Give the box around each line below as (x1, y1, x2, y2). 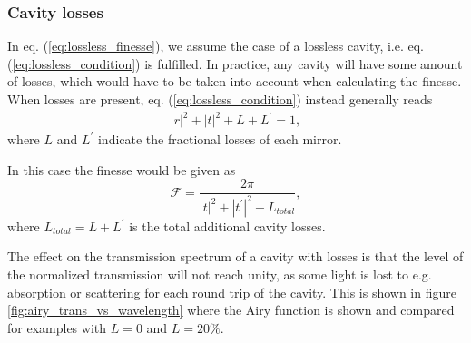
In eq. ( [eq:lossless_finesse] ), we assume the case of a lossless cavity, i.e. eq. (7, 36, 425, 55)
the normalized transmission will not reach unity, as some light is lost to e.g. (7, 264, 432, 283)
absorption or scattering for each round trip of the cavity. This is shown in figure (7, 282, 456, 301)
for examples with (7, 318, 107, 337)
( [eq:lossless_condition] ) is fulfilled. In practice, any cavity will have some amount (7, 54, 463, 73)
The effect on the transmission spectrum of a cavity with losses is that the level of (7, 247, 464, 266)
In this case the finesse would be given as (7, 160, 236, 179)
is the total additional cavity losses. (129, 216, 326, 235)
